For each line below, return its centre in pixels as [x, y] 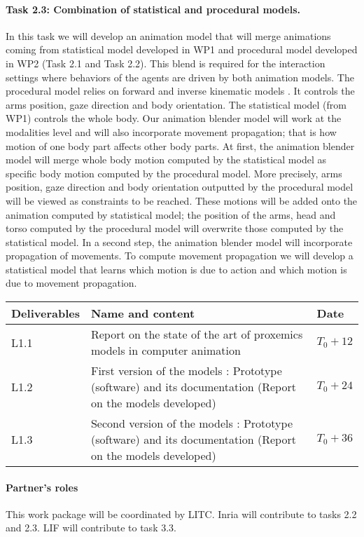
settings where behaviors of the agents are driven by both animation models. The [180, 77]
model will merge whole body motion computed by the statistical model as [166, 159]
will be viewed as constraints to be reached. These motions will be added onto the [182, 200]
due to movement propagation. [71, 283]
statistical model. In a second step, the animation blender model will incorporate [179, 242]
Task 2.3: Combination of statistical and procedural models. [153, 9]
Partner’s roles [42, 487]
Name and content [143, 313]
